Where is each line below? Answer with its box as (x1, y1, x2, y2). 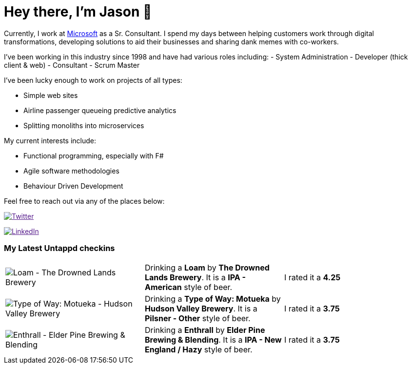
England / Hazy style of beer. (144, 344, 253, 354)
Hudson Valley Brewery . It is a (144, 303, 257, 313)
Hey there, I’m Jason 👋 (4, 3, 152, 20)
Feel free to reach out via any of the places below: (4, 196, 165, 205)
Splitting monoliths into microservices (23, 121, 144, 130)
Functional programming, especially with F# (23, 151, 164, 160)
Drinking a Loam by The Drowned (144, 262, 270, 272)
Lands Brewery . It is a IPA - (144, 272, 246, 282)
